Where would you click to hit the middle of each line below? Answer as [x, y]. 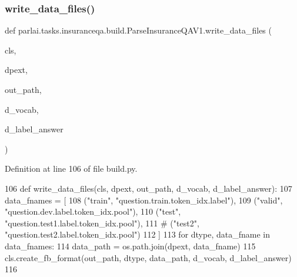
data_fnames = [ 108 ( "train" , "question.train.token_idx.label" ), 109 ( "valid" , [144, 200]
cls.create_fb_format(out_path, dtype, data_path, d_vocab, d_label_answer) [148, 257]
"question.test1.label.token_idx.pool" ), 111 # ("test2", [102, 223]
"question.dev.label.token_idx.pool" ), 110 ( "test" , [93, 211]
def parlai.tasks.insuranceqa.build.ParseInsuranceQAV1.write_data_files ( [138, 30]
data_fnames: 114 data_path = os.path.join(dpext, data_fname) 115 [130, 246]
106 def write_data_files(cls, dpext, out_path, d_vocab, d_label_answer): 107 [148, 188]
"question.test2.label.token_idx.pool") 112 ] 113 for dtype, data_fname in [137, 234]
